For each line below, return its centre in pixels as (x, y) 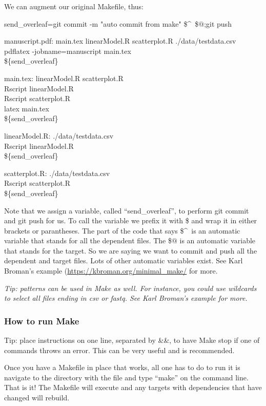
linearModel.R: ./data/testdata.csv (59, 135)
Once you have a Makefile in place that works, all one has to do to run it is (122, 367)
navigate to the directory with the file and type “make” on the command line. (126, 377)
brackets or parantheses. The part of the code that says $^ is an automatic (122, 230)
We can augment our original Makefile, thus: (74, 6)
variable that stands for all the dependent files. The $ (88, 240)
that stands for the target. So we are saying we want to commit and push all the (131, 250)
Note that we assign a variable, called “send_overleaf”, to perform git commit (127, 210)
